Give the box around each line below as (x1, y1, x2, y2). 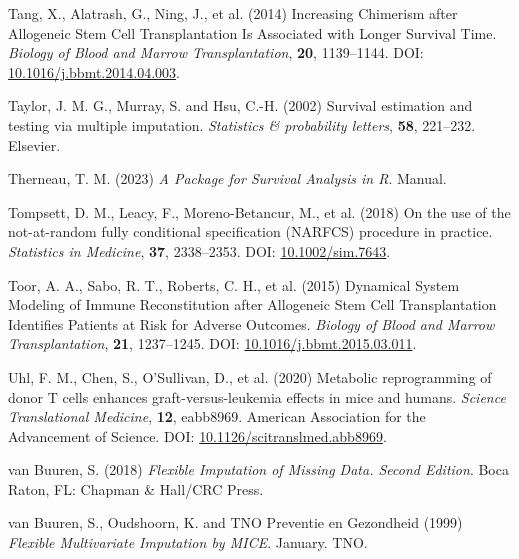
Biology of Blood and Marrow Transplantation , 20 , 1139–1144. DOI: (8, 42, 424, 63)
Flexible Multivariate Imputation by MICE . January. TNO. (8, 532, 368, 553)
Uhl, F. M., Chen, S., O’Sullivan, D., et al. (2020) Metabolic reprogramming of (8, 366, 492, 387)
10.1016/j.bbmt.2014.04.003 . (8, 61, 180, 82)
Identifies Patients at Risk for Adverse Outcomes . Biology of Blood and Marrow (8, 313, 495, 334)
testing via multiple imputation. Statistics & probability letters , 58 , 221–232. (8, 114, 476, 135)
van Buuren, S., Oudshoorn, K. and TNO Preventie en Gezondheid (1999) (8, 512, 463, 533)
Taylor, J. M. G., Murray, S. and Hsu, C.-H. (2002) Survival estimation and (8, 95, 473, 116)
